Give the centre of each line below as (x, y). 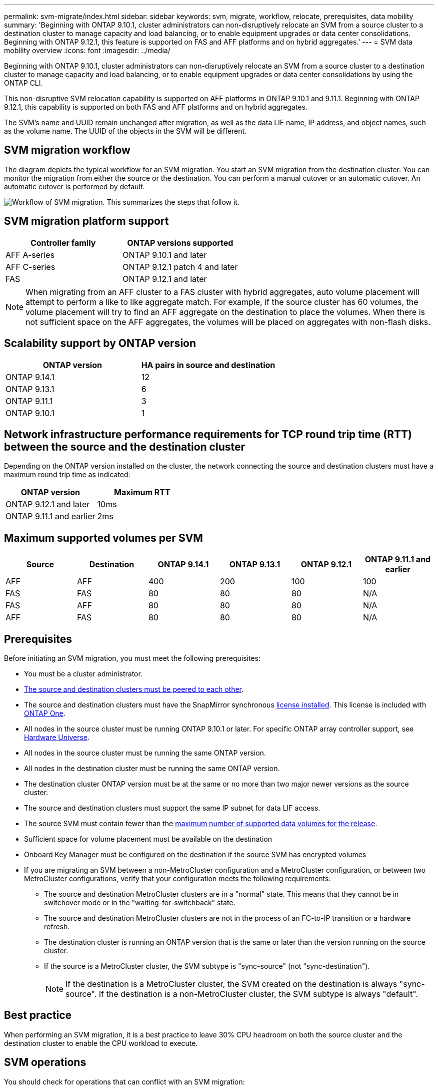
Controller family (63, 243)
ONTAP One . (45, 713)
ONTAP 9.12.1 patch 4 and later (180, 267)
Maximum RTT (142, 492)
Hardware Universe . (57, 738)
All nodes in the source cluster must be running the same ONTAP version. (145, 753)
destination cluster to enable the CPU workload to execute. (101, 1043)
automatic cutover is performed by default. (74, 186)
